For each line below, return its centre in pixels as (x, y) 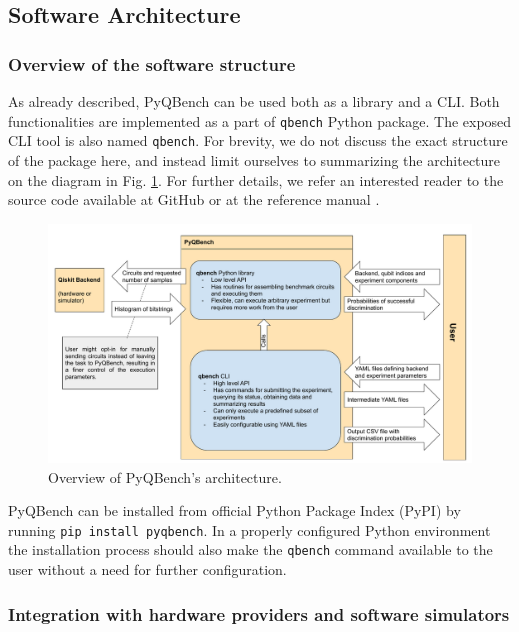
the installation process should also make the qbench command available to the (250, 549)
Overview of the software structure (152, 63)
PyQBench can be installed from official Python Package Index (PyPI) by (234, 510)
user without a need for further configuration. (147, 569)
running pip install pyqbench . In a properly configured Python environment (249, 529)
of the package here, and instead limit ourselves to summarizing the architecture (254, 159)
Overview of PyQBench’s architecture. (165, 476)
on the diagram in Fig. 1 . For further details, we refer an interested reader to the (256, 179)
